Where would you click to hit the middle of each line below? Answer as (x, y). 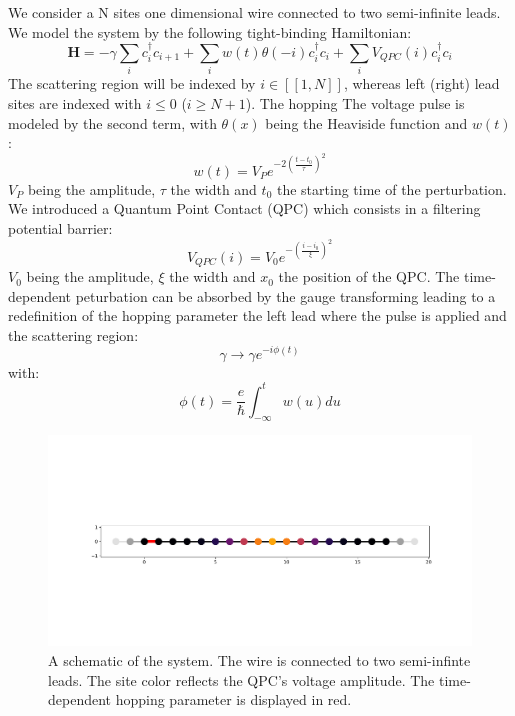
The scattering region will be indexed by (132, 83)
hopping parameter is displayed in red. (233, 699)
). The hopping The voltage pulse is (355, 102)
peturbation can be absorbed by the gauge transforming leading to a (285, 295)
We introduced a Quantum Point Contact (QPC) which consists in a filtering (244, 208)
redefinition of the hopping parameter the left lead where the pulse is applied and (257, 315)
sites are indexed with (75, 102)
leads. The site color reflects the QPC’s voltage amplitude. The (241, 679)
